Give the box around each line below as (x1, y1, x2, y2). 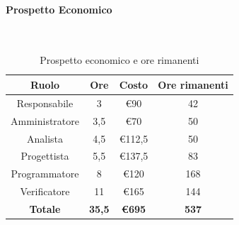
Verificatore (20, 184, 70, 199)
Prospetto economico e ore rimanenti (40, 53, 199, 67)
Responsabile (16, 95, 74, 110)
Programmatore (11, 166, 79, 181)
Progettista (21, 148, 69, 163)
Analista (26, 131, 64, 146)
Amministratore (11, 113, 79, 128)
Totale (29, 201, 61, 216)
